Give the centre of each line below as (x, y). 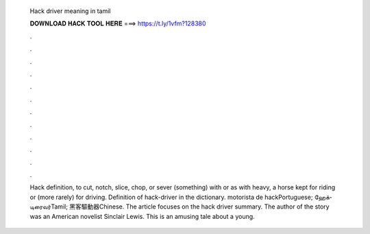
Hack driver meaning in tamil (70, 11)
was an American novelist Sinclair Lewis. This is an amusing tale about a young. (142, 216)
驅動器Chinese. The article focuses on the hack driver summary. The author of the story (205, 207)
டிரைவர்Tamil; (49, 207)
